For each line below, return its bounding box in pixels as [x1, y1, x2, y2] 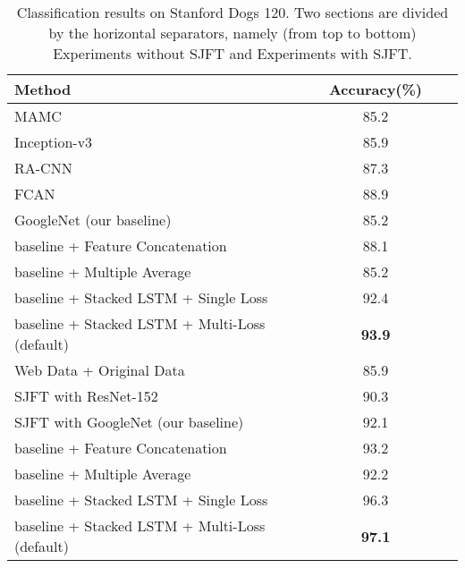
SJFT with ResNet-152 [14, 386, 158, 406]
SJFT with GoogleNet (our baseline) [14, 411, 244, 432]
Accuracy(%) [328, 79, 422, 99]
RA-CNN [14, 157, 72, 178]
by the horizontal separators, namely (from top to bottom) [48, 22, 417, 43]
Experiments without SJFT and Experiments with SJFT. [53, 43, 412, 64]
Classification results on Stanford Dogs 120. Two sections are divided [16, 2, 449, 22]
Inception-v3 [14, 131, 93, 152]
